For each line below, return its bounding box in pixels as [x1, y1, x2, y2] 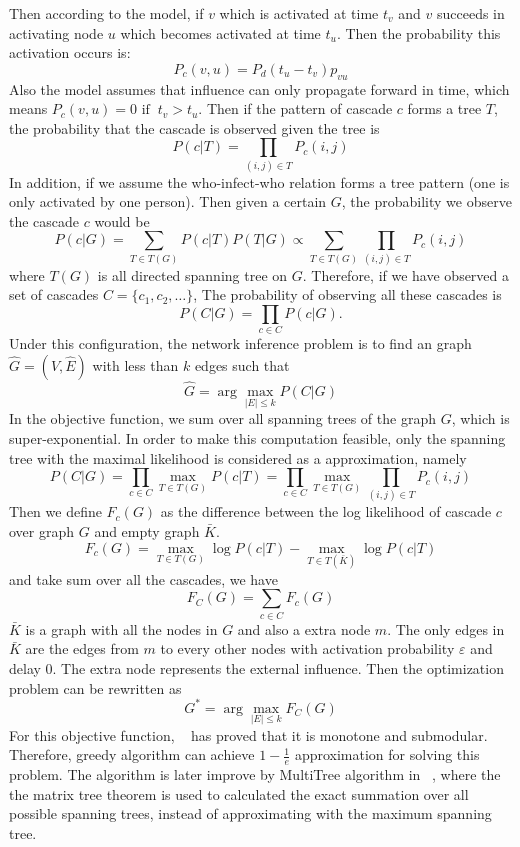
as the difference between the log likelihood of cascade [160, 501, 492, 522]
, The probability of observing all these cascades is [193, 284, 502, 305]
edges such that [194, 354, 290, 375]
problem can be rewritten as [9, 677, 182, 698]
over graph [9, 521, 75, 542]
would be [94, 210, 150, 231]
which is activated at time [219, 3, 379, 23]
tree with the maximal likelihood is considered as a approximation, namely [9, 447, 467, 468]
